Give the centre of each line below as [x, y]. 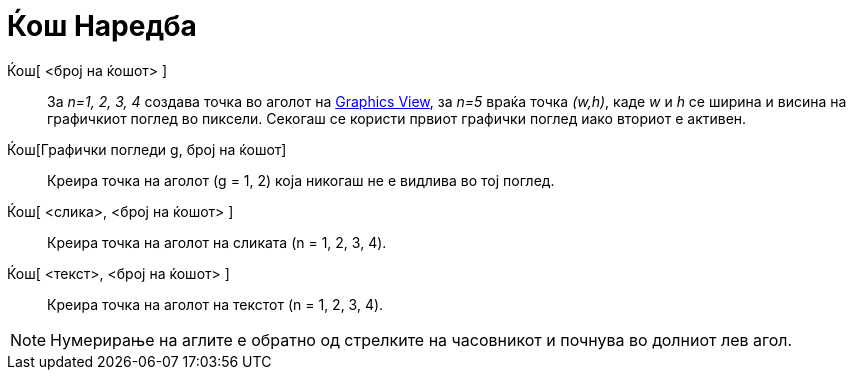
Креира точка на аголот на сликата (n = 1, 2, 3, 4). [217, 242]
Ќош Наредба [102, 26]
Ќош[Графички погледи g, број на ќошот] [147, 149]
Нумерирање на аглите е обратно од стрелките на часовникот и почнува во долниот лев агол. [421, 339]
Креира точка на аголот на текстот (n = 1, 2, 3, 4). [215, 304]
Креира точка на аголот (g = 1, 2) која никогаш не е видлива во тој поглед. [301, 180]
